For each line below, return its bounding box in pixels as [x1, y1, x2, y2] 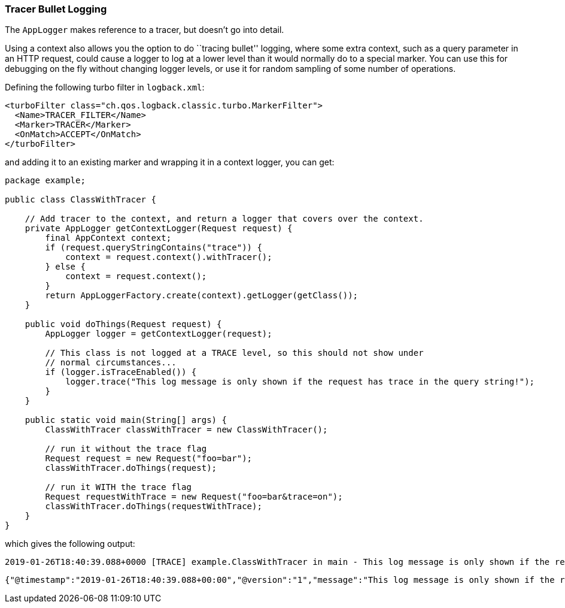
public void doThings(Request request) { [25, 319, 222, 329]
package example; [5, 176, 86, 186]
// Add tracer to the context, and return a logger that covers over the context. [25, 214, 424, 224]
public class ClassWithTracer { [5, 195, 156, 205]
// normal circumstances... [45, 358, 177, 368]
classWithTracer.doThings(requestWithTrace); [45, 501, 262, 512]
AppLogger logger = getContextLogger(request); [45, 329, 272, 339]
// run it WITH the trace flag [45, 482, 192, 492]
